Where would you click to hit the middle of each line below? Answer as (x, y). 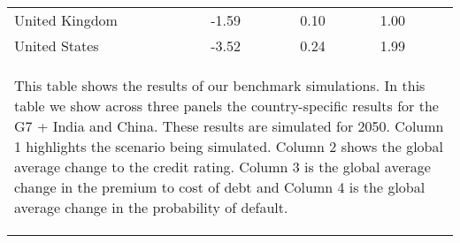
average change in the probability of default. (151, 207)
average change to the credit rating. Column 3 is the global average (222, 167)
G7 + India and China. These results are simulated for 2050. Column (229, 126)
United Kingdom (66, 20)
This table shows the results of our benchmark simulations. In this (220, 85)
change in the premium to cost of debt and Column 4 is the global (220, 187)
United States (57, 46)
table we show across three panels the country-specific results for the (226, 106)
